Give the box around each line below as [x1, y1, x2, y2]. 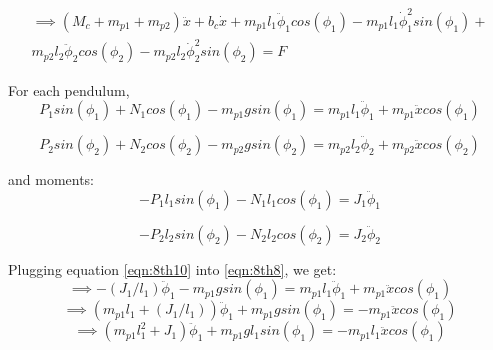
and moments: [8, 169, 95, 190]
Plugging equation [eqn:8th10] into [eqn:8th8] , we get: [8, 258, 337, 279]
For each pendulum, [8, 79, 130, 100]
